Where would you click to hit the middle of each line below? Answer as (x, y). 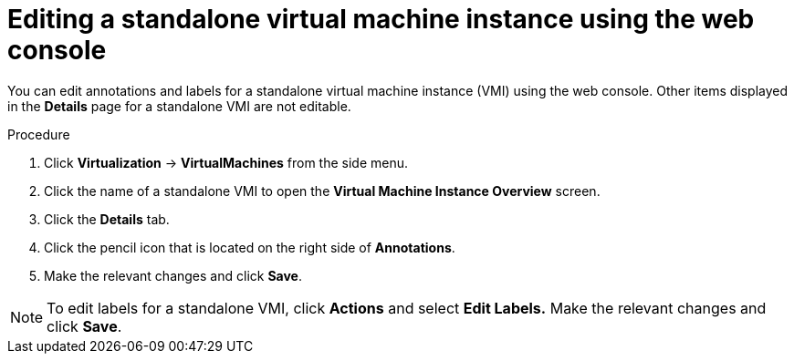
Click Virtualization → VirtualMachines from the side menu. (226, 162)
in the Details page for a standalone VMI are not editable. (179, 106)
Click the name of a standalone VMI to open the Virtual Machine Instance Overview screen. (322, 191)
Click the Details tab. (107, 219)
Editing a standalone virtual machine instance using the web (381, 19)
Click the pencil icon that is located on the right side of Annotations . (250, 247)
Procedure (39, 134)
